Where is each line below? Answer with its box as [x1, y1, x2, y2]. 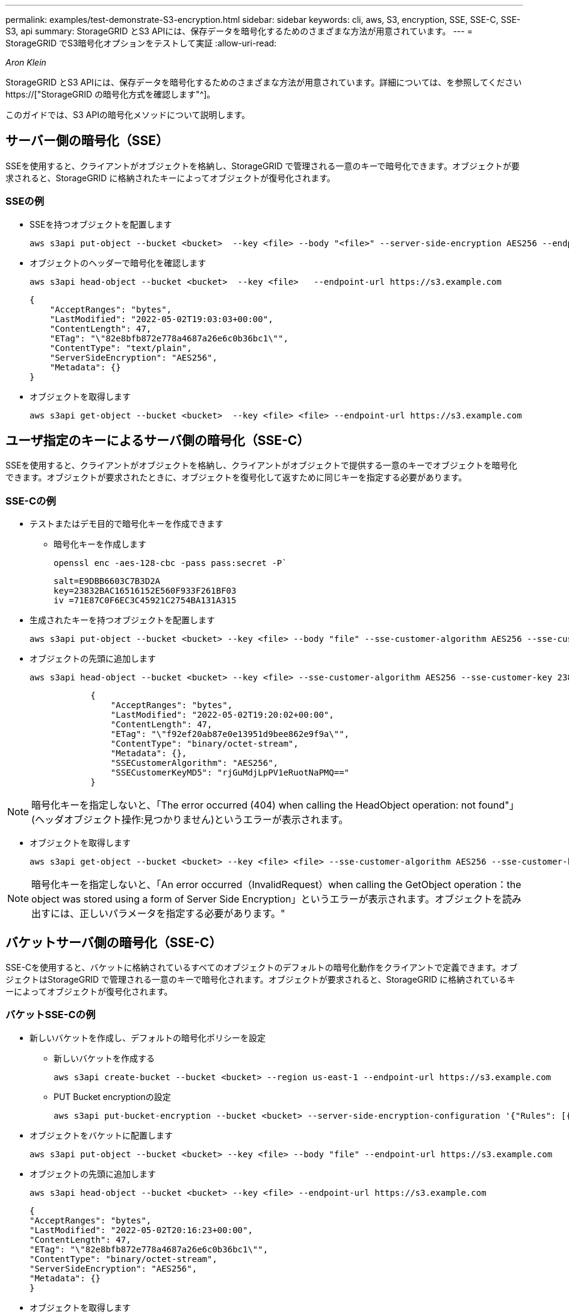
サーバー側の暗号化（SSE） [5, 133, 169, 149]
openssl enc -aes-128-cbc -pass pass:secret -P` [54, 558, 287, 568]
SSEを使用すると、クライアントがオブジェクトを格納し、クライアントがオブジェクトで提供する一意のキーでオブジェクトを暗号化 [5, 460, 517, 471]
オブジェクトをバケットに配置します [30, 1130, 173, 1140]
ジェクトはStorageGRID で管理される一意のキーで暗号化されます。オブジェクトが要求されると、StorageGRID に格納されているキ [5, 974, 515, 985]
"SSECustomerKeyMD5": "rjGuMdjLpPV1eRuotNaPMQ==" [110, 768, 350, 778]
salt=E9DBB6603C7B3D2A [54, 576, 161, 586]
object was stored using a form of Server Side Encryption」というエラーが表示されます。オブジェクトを [31, 893, 502, 906]
